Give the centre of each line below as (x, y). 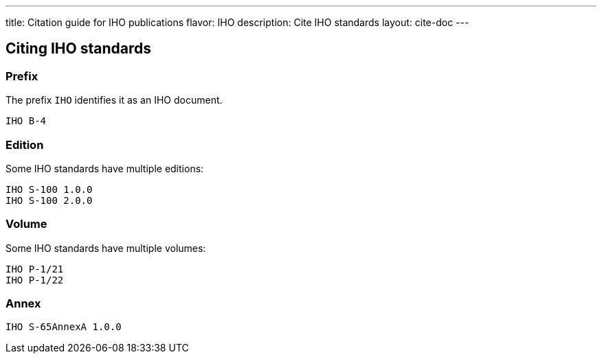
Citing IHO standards (78, 49)
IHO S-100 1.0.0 (49, 189)
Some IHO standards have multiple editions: (105, 168)
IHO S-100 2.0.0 (49, 200)
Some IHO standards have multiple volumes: (106, 248)
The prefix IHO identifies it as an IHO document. (114, 100)
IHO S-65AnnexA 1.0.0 (64, 327)
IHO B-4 (26, 121)
